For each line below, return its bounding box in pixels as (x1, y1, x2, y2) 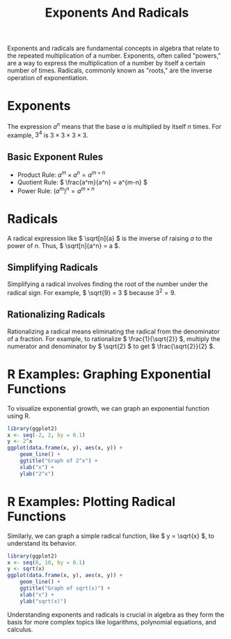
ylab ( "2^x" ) (19, 470, 54, 478)
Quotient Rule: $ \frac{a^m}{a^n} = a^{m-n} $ (17, 177, 148, 186)
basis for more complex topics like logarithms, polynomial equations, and (7, 617, 217, 626)
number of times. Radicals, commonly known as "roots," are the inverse (7, 66, 212, 74)
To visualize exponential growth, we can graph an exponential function (7, 404, 210, 412)
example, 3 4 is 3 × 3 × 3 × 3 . (7, 129, 88, 139)
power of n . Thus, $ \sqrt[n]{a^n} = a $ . (7, 242, 120, 250)
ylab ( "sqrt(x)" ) (19, 597, 67, 605)
